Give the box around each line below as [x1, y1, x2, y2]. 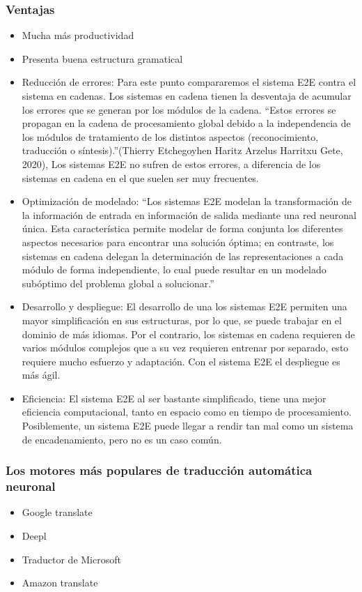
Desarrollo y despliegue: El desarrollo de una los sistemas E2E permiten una [22, 299, 347, 314]
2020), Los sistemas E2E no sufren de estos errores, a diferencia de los [22, 156, 321, 171]
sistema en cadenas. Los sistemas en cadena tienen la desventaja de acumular [22, 89, 352, 103]
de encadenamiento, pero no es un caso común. [22, 432, 222, 446]
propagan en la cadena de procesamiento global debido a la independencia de [22, 116, 351, 130]
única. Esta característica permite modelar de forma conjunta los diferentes [22, 221, 343, 236]
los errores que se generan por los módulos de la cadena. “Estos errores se [22, 102, 336, 116]
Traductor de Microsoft [22, 552, 121, 566]
